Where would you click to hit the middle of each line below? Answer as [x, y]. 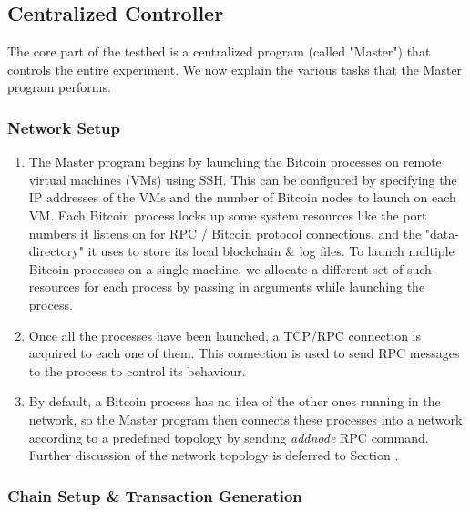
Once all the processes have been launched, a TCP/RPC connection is [225, 335]
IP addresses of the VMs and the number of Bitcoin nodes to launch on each [242, 197]
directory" [56, 251]
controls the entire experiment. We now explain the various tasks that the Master [235, 69]
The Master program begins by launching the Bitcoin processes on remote [235, 162]
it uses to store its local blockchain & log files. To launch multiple [271, 251]
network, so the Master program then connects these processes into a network [245, 419]
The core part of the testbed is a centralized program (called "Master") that [219, 51]
